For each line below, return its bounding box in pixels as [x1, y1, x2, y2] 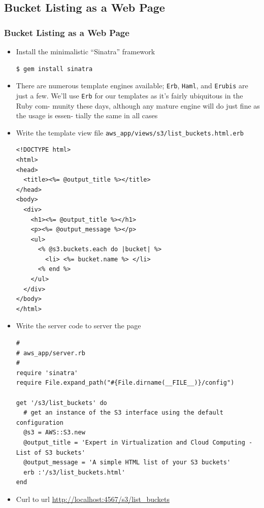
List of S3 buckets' [16, 449, 85, 456]
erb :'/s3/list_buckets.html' [23, 468, 125, 476]
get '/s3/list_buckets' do [16, 399, 107, 407]
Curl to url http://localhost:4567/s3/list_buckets [16, 493, 170, 504]
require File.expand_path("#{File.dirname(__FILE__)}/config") [16, 379, 235, 387]
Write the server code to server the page [16, 320, 141, 331]
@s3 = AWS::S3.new [23, 429, 85, 436]
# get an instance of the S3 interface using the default [23, 409, 223, 417]
